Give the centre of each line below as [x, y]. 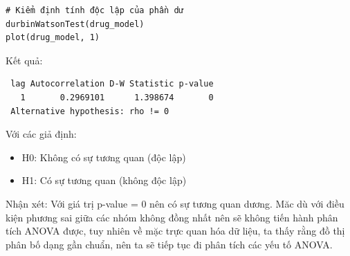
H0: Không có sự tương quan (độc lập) [104, 157]
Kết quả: [24, 60]
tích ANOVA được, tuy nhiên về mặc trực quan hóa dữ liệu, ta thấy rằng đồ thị [175, 231]
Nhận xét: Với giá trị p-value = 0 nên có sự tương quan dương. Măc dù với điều [175, 203]
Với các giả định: [41, 134]
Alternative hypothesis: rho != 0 [90, 111]
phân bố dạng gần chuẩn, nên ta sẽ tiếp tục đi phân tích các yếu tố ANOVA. [169, 244]
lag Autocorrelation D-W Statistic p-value [112, 84]
